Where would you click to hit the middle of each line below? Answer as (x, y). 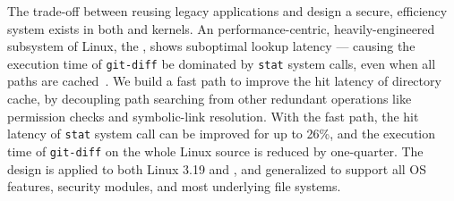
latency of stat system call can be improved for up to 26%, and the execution (222, 134)
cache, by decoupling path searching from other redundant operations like (210, 99)
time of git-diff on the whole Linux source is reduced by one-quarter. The (215, 151)
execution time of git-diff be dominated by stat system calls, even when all (222, 63)
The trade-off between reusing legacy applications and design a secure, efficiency (227, 11)
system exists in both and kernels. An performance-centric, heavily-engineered (221, 28)
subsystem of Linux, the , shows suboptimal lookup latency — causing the (211, 46)
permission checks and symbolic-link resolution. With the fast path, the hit (213, 116)
